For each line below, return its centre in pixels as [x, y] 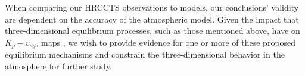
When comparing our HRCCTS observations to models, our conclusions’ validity [152, 7]
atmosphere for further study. [59, 66]
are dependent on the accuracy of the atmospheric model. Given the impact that [152, 19]
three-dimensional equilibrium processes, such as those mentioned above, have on [152, 31]
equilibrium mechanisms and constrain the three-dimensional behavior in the [145, 54]
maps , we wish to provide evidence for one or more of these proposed [169, 42]
